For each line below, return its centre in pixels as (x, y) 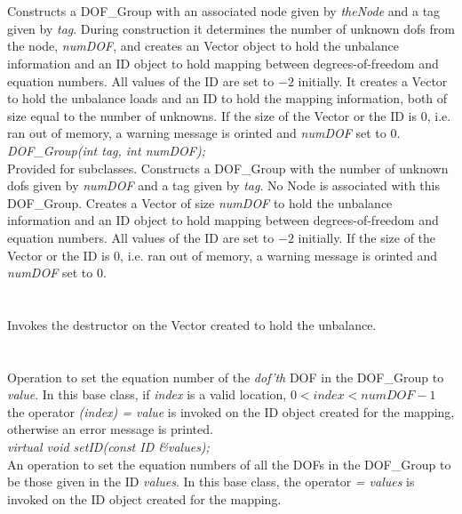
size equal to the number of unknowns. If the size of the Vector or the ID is (212, 115)
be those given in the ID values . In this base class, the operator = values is (211, 482)
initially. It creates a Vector (373, 80)
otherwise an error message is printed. (110, 429)
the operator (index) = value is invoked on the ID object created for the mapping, (231, 411)
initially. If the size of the (367, 237)
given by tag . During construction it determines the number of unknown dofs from (231, 28)
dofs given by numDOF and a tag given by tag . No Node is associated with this (223, 185)
